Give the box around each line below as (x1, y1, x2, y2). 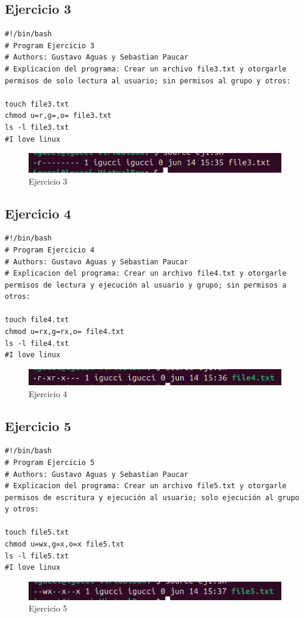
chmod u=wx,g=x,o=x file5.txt (5, 540, 125, 549)
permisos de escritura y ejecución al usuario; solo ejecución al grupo (5, 493, 299, 502)
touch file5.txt (5, 528, 69, 537)
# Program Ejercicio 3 (5, 41, 95, 50)
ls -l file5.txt (5, 551, 69, 560)
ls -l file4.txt (5, 339, 69, 348)
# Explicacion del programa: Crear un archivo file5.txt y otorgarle (5, 482, 287, 491)
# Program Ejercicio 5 (5, 458, 95, 467)
